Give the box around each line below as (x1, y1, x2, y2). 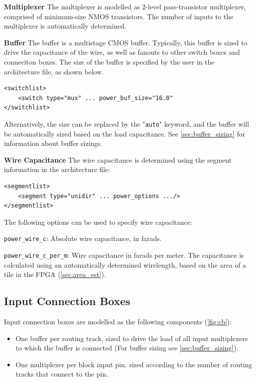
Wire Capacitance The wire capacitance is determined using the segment (4, 154, 232, 165)
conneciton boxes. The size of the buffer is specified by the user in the (4, 56, 215, 67)
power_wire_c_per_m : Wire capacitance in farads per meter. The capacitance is (4, 250, 244, 260)
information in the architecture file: (4, 164, 110, 174)
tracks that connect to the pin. (15, 369, 108, 379)
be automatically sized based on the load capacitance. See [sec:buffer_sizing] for (4, 128, 245, 139)
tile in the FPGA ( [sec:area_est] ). (4, 269, 106, 279)
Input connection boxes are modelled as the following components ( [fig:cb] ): (4, 316, 232, 327)
